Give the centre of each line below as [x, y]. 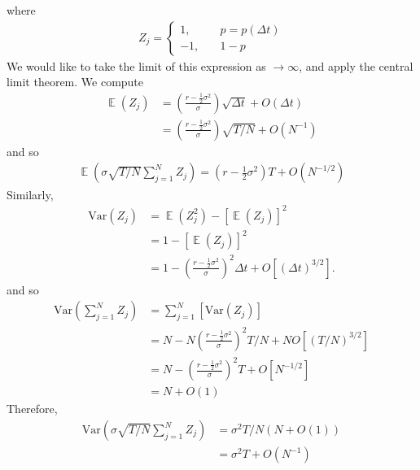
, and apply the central [356, 65]
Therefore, [32, 409]
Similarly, [30, 194]
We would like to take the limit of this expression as [136, 65]
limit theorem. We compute [75, 82]
